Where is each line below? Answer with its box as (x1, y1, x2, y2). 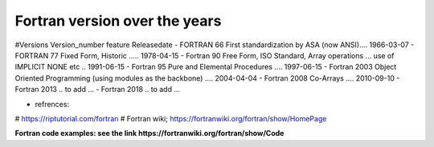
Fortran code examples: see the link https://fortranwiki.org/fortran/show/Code (14, 129, 285, 138)
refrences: (35, 99, 70, 109)
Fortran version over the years (14, 12, 222, 30)
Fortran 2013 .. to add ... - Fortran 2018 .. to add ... (14, 85, 181, 94)
